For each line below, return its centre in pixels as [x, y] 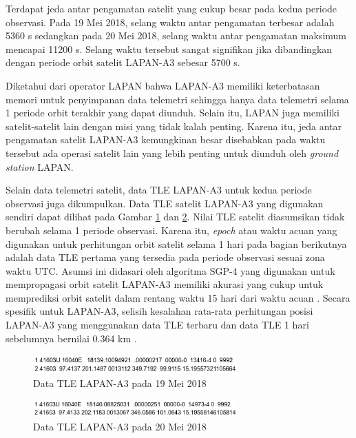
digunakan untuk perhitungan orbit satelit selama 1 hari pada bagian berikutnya [176, 243]
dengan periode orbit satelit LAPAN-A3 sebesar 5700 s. [123, 62]
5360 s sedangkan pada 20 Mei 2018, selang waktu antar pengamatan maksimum [176, 35]
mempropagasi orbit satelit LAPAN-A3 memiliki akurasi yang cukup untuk [165, 284]
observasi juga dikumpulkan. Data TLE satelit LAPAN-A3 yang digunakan [165, 203]
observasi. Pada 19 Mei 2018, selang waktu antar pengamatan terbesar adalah [170, 22]
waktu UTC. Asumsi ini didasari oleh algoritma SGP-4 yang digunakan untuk [170, 270]
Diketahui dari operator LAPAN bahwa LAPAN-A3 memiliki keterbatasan [163, 85]
